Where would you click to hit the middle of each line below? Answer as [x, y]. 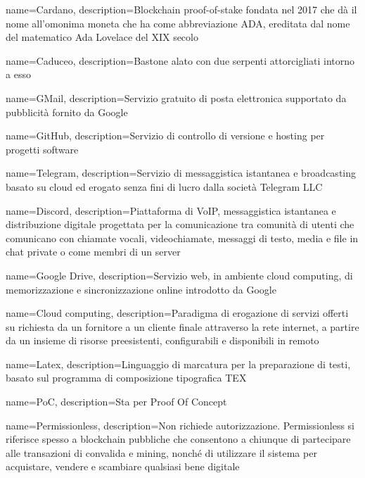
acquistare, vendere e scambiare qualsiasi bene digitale [123, 466]
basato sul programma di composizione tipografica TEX [126, 378]
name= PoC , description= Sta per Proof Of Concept [116, 402]
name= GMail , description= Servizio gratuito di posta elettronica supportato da [176, 98]
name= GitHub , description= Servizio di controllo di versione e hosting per [165, 136]
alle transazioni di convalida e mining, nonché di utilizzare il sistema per [161, 452]
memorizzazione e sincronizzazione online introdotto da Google [141, 289]
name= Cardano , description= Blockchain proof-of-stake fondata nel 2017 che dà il [181, 9]
